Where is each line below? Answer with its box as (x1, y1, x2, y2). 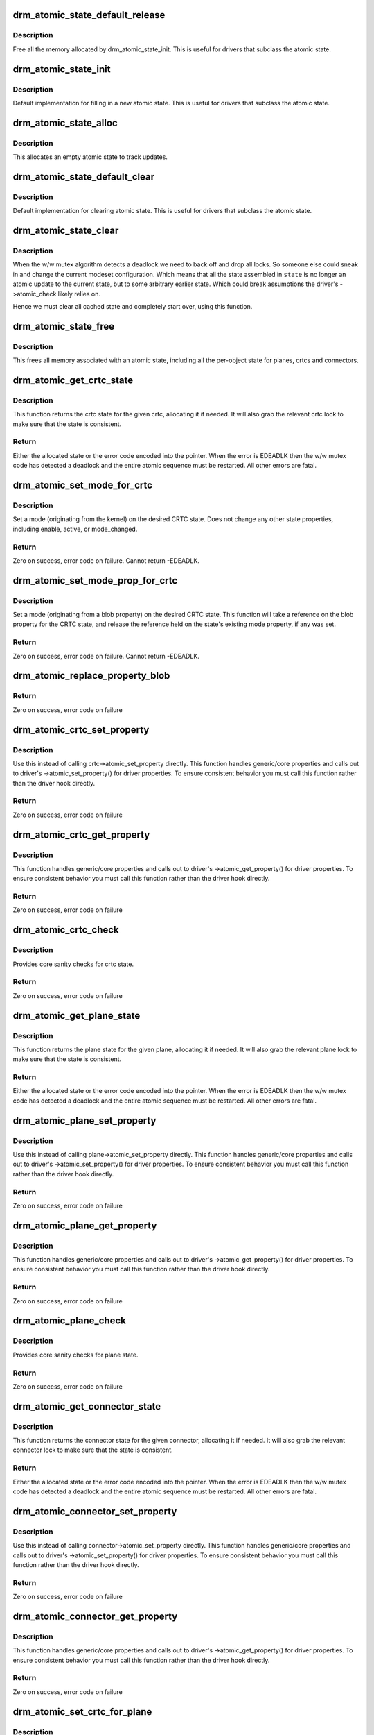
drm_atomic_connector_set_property (12, 1505, 177, 1517)
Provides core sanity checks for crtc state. (12, 960, 134, 968)
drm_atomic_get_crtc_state (12, 374, 134, 386)
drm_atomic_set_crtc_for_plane (12, 1706, 152, 1718)
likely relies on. (57, 289, 100, 298)
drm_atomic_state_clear (12, 225, 119, 237)
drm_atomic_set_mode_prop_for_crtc (12, 575, 178, 586)
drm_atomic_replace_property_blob (12, 670, 170, 682)
